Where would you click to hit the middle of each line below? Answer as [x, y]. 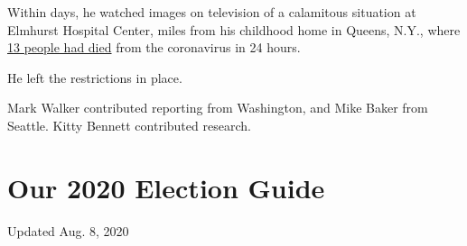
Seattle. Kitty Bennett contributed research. [129, 125]
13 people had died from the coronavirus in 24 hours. [154, 47]
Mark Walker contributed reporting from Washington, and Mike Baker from [218, 108]
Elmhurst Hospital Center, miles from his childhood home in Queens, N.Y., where [234, 29]
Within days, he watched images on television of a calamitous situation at [212, 12]
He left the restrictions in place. [95, 77]
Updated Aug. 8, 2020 [68, 230]
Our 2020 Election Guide [166, 187]
